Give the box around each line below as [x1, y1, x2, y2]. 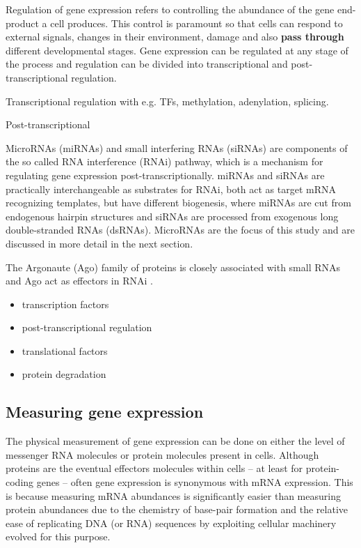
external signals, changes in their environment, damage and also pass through [6, 29, 344, 44]
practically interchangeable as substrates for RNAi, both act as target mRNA [6, 181, 337, 196]
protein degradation [22, 367, 106, 381]
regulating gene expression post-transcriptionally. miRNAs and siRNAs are [6, 167, 325, 182]
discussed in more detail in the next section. [6, 236, 193, 250]
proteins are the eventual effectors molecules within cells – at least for [6, 461, 303, 475]
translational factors [22, 343, 108, 358]
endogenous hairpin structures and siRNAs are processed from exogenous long [6, 208, 339, 223]
